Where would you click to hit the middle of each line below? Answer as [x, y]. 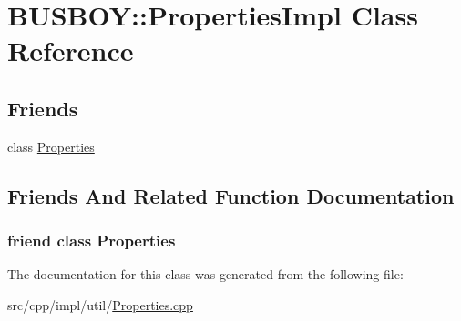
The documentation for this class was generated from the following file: [205, 274]
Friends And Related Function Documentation [231, 195]
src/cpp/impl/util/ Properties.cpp [100, 304]
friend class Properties [92, 241]
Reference [71, 50]
